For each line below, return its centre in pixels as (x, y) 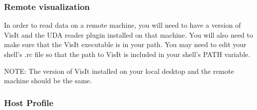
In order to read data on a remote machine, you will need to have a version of (123, 25)
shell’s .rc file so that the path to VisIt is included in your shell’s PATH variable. (127, 54)
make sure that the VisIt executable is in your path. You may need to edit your (125, 44)
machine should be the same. (48, 81)
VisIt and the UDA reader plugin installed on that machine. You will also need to (129, 34)
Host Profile (29, 102)
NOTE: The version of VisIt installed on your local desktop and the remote (119, 71)
